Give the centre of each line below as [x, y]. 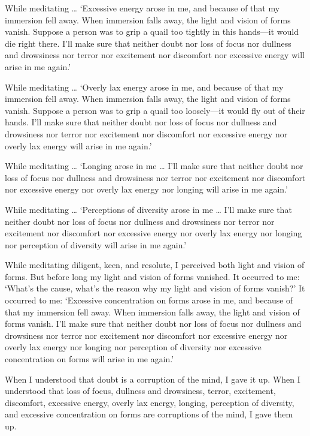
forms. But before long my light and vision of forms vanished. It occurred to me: [152, 276]
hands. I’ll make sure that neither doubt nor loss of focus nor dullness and [141, 122]
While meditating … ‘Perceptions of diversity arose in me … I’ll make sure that [148, 209]
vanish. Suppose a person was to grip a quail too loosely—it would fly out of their [155, 110]
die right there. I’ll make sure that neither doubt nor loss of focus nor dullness [148, 43]
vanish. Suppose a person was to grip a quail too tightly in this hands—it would [152, 31]
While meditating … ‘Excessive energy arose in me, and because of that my [142, 8]
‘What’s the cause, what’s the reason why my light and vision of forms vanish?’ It [155, 288]
